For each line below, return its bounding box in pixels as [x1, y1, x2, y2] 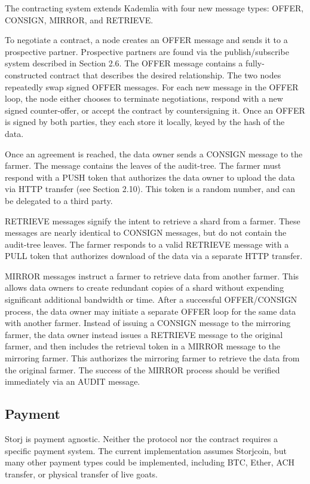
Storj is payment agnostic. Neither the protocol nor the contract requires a [5, 433, 278, 445]
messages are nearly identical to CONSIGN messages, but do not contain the [5, 226, 287, 239]
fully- [245, 57, 265, 69]
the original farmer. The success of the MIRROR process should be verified [5, 363, 280, 376]
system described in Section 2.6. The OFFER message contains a [5, 57, 243, 69]
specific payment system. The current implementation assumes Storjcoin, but [5, 444, 287, 456]
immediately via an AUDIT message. [5, 375, 140, 388]
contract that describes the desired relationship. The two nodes [50, 68, 281, 81]
